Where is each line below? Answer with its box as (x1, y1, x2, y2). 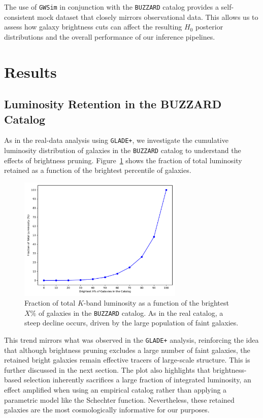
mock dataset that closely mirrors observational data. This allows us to (37, 11, 258, 22)
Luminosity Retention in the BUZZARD (4, 96, 222, 112)
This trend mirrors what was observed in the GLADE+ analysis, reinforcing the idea (4, 334, 259, 345)
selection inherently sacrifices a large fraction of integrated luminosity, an (23, 374, 251, 385)
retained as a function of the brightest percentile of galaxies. (4, 165, 191, 175)
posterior (195, 21, 223, 32)
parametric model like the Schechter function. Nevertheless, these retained (4, 394, 235, 405)
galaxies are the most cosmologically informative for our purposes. (4, 404, 210, 415)
